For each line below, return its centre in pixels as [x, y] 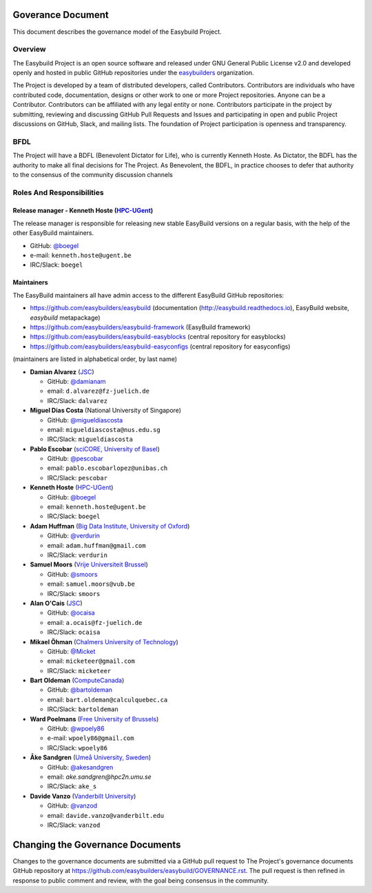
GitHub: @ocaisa [71, 613]
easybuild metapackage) [65, 318]
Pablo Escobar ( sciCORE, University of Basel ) [95, 449]
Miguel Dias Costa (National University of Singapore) [106, 411]
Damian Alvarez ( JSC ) [62, 371]
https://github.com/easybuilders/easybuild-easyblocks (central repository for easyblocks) [158, 337]
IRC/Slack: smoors [74, 593]
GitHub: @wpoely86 [76, 729]
